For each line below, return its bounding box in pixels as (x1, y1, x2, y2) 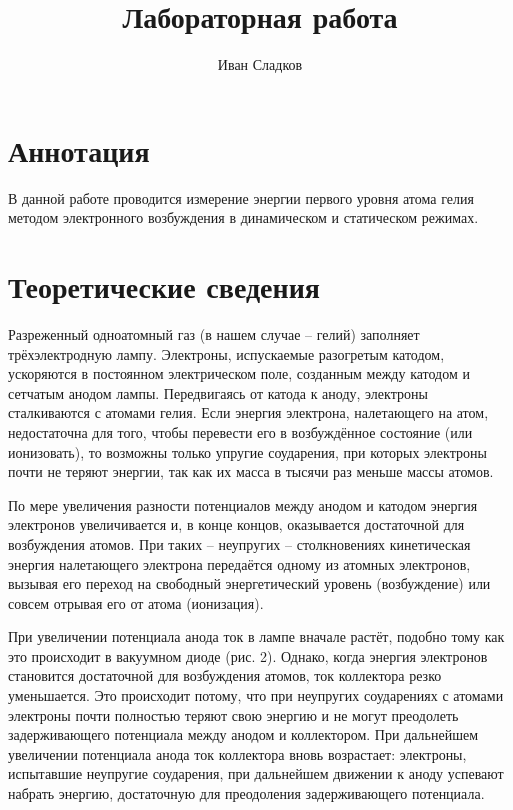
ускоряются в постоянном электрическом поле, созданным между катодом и (8, 363, 470, 384)
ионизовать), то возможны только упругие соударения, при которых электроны (8, 441, 487, 462)
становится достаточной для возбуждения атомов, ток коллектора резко (8, 665, 442, 686)
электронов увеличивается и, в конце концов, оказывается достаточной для (8, 514, 465, 535)
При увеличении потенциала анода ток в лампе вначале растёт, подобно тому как (8, 626, 505, 647)
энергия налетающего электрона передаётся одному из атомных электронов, (8, 553, 471, 574)
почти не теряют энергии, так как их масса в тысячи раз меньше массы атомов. (8, 461, 494, 482)
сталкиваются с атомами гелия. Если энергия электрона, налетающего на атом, (8, 402, 489, 423)
